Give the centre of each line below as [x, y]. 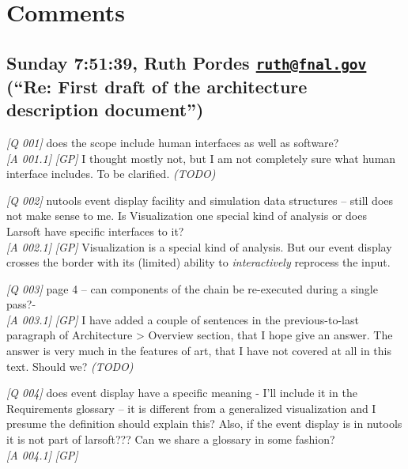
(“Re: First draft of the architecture [157, 86]
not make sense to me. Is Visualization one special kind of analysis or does [187, 216]
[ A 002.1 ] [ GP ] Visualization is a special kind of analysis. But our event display [199, 246]
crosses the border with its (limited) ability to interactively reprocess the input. [198, 262]
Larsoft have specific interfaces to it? [95, 231]
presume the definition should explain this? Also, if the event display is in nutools [204, 424]
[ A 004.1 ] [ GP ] [42, 454]
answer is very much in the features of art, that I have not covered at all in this [199, 351]
